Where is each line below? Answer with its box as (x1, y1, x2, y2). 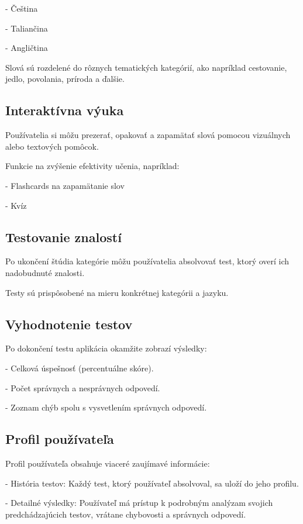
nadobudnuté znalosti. (5, 266, 85, 278)
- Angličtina (5, 42, 48, 54)
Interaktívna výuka (5, 101, 124, 119)
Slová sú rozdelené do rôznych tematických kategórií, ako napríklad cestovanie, (5, 61, 287, 73)
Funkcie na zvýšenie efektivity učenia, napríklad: (5, 160, 180, 172)
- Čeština (5, 2, 38, 14)
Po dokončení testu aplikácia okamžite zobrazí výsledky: (5, 342, 207, 354)
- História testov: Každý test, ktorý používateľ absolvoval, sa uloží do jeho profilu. (5, 477, 299, 489)
